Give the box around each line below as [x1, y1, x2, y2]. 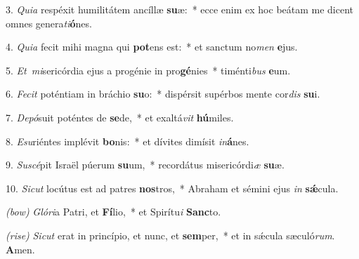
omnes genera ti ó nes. [6, 15, 92, 30]
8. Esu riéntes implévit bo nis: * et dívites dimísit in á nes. [6, 133, 249, 148]
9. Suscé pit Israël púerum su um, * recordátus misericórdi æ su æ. [6, 157, 285, 172]
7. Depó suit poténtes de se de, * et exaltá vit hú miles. [6, 109, 234, 124]
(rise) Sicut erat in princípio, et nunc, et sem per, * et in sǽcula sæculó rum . [6, 227, 335, 242]
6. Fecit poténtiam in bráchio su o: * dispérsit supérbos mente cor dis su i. [6, 86, 320, 101]
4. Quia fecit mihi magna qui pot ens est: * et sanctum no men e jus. [6, 39, 298, 54]
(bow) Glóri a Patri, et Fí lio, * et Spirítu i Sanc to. [6, 204, 221, 219]
